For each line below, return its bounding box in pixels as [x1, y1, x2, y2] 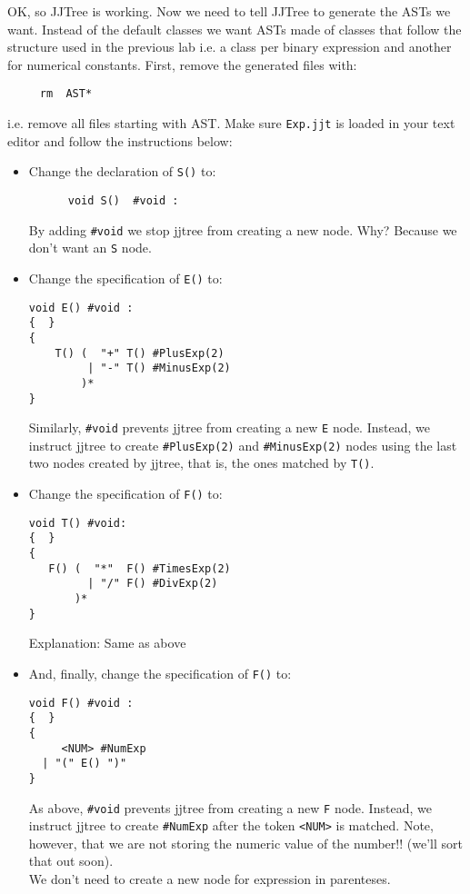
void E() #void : [28, 301, 134, 314]
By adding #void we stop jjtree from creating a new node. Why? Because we [28, 220, 457, 239]
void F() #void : [28, 696, 134, 710]
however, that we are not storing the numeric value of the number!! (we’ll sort [28, 833, 463, 852]
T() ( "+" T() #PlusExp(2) [55, 346, 225, 360]
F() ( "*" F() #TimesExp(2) [48, 561, 231, 575]
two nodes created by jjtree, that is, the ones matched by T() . [28, 453, 375, 472]
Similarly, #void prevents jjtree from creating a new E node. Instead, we [28, 418, 430, 437]
